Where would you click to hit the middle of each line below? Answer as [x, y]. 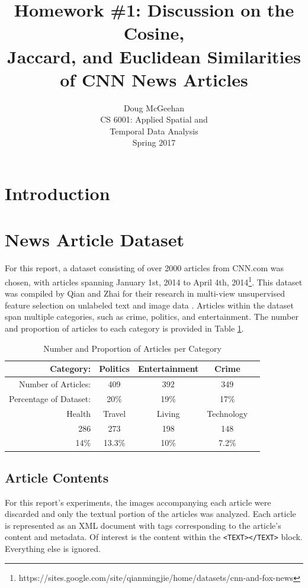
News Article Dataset [94, 240]
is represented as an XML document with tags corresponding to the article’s [143, 525]
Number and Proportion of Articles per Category [132, 348]
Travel [114, 413]
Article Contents [57, 477]
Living [168, 413]
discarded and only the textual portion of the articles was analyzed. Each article [150, 514]
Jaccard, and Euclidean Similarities [154, 56]
